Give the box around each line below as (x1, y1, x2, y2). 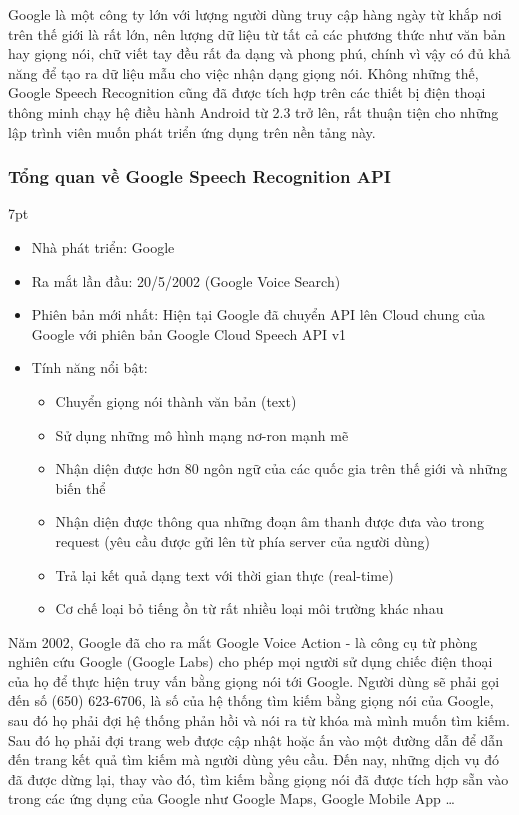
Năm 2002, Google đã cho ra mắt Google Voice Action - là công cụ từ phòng (8, 631, 478, 652)
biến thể (55, 477, 106, 498)
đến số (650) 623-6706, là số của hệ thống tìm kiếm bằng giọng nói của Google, (8, 690, 494, 711)
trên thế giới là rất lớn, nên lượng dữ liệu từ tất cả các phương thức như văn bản (8, 23, 506, 44)
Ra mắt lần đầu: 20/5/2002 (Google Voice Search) (31, 270, 341, 291)
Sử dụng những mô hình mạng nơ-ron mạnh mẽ (55, 424, 349, 445)
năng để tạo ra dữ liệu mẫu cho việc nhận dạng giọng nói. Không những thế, (8, 62, 479, 83)
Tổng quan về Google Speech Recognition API (8, 164, 391, 189)
